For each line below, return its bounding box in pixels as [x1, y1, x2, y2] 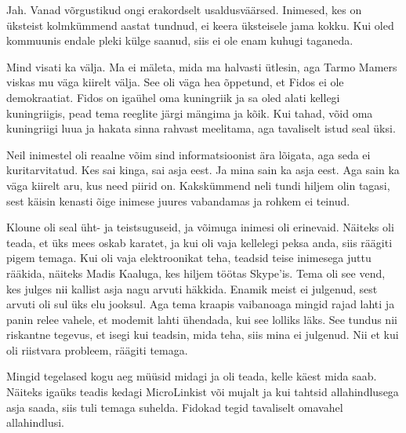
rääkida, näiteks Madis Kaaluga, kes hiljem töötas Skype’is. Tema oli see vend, [6, 264, 386, 281]
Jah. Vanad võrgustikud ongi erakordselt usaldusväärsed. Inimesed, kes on [6, 2, 362, 17]
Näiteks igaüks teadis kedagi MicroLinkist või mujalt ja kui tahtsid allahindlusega [6, 384, 399, 400]
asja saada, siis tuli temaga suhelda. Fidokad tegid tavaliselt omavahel [6, 398, 343, 415]
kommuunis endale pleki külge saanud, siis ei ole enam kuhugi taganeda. [6, 32, 353, 49]
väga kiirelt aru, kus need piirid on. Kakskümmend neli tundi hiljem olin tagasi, [6, 176, 390, 193]
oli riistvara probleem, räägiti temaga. [6, 341, 188, 358]
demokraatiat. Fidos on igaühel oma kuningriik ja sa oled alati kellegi [6, 89, 340, 105]
